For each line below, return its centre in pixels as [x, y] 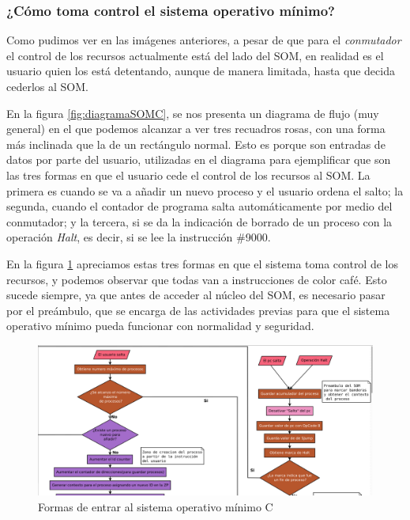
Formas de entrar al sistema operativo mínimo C [156, 506]
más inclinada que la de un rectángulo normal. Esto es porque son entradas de [196, 144]
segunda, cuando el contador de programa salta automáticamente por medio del [199, 206]
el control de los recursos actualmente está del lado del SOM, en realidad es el [195, 55]
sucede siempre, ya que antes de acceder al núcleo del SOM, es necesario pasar [196, 295]
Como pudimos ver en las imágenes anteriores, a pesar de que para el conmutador [204, 40]
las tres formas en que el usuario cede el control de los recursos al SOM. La [188, 175]
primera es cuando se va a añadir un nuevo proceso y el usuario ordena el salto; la [205, 190]
